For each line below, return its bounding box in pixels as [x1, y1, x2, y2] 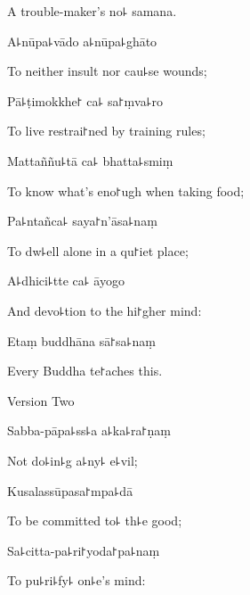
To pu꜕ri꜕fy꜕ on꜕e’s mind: [7, 571, 146, 590]
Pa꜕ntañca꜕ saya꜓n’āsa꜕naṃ [7, 211, 157, 230]
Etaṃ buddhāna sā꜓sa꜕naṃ [7, 331, 156, 350]
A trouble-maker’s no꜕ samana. [7, 2, 177, 20]
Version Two [7, 391, 75, 409]
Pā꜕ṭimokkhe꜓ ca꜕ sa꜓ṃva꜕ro [7, 91, 163, 110]
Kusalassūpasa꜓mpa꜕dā [7, 481, 133, 500]
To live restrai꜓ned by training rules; [7, 121, 206, 140]
